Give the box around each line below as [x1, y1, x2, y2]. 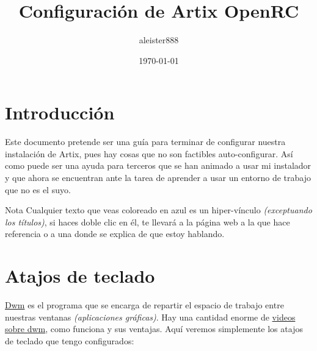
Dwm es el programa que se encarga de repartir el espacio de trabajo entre [5, 299, 284, 311]
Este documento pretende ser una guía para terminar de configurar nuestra [5, 135, 286, 148]
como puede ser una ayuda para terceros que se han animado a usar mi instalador [5, 159, 312, 172]
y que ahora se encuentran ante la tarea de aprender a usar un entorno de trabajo [5, 171, 311, 184]
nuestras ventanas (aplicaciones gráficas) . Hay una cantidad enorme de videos [5, 310, 296, 323]
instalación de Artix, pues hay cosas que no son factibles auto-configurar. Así [5, 147, 293, 160]
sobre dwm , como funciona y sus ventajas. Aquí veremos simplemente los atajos [5, 322, 303, 335]
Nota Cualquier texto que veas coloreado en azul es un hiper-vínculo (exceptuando [5, 204, 312, 216]
